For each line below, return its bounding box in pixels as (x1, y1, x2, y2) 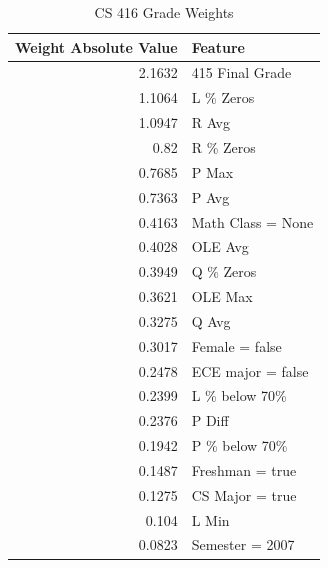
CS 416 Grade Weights (94, 2, 234, 22)
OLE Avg (191, 236, 249, 257)
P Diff (191, 410, 229, 431)
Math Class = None (191, 211, 314, 232)
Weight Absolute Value (15, 36, 178, 57)
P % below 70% (191, 435, 288, 456)
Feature (191, 36, 245, 57)
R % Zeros (191, 136, 256, 157)
